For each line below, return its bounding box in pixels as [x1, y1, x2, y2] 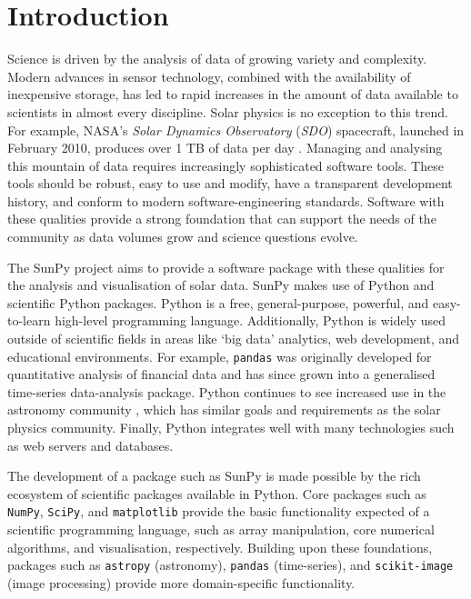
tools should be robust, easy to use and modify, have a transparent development [7, 174, 453, 193]
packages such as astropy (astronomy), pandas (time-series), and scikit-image [7, 555, 454, 574]
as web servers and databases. [7, 435, 174, 454]
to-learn [7, 311, 51, 330]
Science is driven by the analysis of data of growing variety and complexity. [7, 49, 427, 68]
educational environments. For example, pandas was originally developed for [7, 346, 432, 365]
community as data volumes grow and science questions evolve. [7, 227, 358, 246]
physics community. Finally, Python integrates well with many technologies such [7, 418, 455, 437]
